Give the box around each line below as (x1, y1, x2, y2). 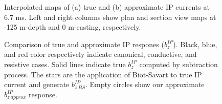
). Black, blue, (173, 38, 217, 49)
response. (29, 89, 57, 99)
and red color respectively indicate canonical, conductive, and (4, 49, 197, 59)
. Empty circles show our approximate (85, 79, 205, 90)
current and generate (4, 79, 70, 90)
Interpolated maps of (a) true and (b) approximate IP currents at (4, 2, 210, 12)
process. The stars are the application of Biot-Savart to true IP (4, 69, 202, 79)
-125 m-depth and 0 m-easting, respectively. (4, 22, 141, 32)
